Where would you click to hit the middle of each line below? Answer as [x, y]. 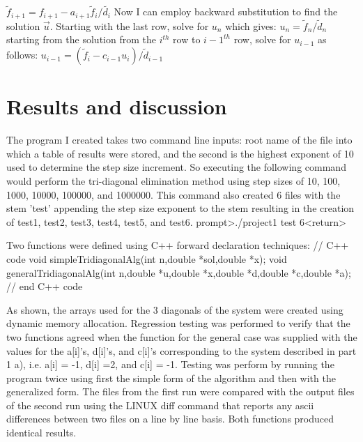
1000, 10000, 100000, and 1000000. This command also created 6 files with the [173, 194]
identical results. [41, 433]
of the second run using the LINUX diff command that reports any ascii [160, 405]
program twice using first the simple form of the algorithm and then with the [171, 378]
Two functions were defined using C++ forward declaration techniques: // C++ [178, 245]
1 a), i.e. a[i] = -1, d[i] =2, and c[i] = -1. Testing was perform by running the [170, 364]
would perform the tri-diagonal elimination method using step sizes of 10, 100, [173, 180]
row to [187, 39]
